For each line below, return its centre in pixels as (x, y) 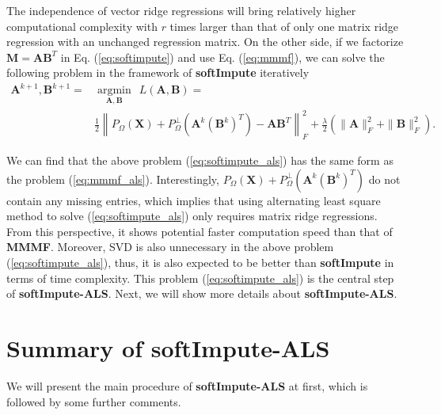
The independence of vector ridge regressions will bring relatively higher (181, 10)
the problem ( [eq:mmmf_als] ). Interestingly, (113, 179)
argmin (114, 91)
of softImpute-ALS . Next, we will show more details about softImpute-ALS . (202, 293)
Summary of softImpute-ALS (168, 347)
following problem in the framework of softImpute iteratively (158, 72)
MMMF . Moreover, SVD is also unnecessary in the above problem (170, 247)
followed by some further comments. (94, 401)
